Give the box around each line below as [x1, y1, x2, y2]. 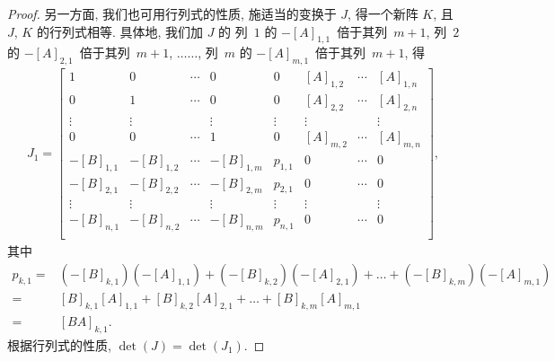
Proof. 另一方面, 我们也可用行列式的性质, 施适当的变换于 [7, 4, 337, 22]
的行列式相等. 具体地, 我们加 [36, 22, 204, 40]
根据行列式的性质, [7, 335, 111, 354]
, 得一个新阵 [348, 4, 418, 22]
